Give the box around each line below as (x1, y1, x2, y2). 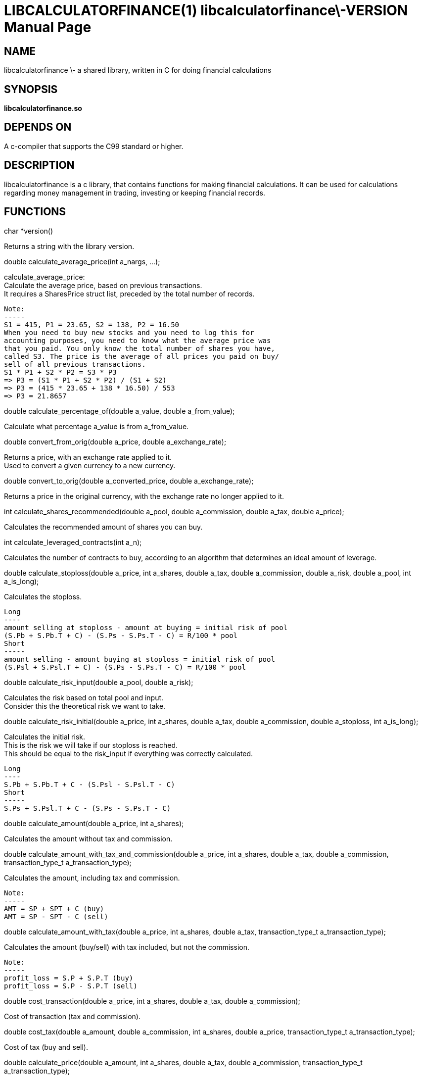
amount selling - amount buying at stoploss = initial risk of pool (4, 655, 275, 663)
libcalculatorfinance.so (4, 104, 82, 113)
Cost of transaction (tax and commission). (4, 1012, 141, 1021)
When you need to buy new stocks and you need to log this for (4, 328, 254, 337)
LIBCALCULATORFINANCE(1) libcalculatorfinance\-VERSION (4, 2, 408, 19)
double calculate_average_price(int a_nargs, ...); (4, 257, 160, 266)
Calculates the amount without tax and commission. (4, 834, 173, 843)
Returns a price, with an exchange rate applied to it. (4, 452, 172, 461)
